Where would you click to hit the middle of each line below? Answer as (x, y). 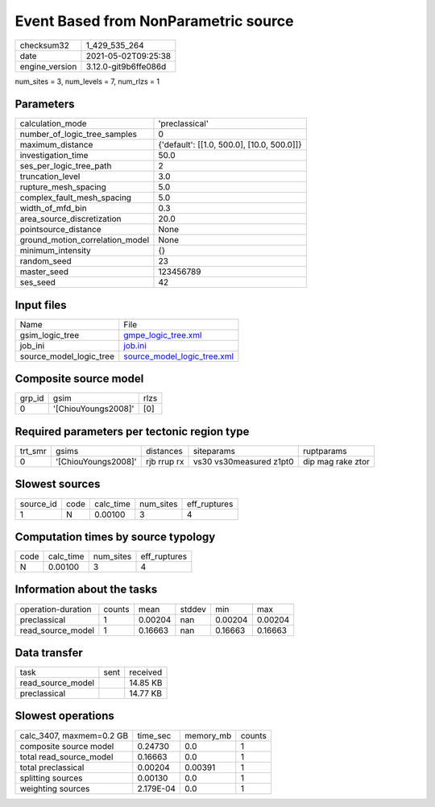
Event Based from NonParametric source (154, 21)
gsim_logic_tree (50, 335)
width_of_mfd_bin (54, 208)
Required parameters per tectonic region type (132, 431)
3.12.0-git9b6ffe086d (126, 66)
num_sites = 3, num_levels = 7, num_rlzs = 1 (87, 81)
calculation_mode (54, 123)
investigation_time (54, 156)
